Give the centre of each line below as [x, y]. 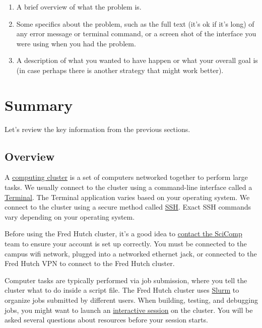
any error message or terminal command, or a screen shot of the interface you [136, 34]
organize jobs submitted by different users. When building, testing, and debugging [132, 300]
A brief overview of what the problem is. [79, 7]
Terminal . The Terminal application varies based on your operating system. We [127, 197]
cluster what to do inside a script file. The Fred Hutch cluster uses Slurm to [122, 290]
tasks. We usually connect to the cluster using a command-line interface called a [128, 187]
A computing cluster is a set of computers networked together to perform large [126, 177]
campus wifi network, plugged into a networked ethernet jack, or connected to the [131, 253]
